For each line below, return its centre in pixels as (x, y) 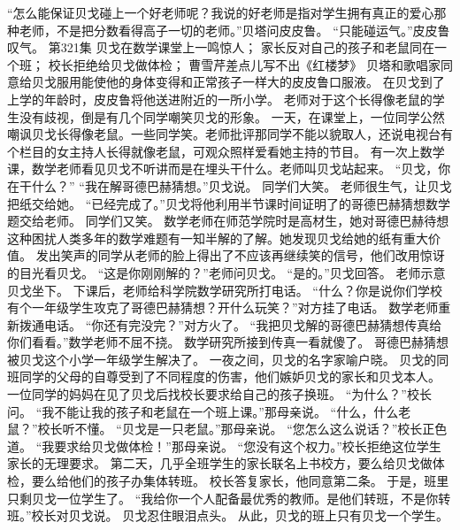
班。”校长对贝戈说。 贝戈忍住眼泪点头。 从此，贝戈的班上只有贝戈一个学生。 (228, 515)
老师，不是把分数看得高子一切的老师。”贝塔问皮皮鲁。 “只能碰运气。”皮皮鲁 (234, 30)
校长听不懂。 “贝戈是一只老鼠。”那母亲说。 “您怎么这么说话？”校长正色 (242, 429)
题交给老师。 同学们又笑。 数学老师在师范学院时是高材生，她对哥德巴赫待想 (228, 221)
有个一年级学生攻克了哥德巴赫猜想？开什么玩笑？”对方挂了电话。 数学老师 (223, 307)
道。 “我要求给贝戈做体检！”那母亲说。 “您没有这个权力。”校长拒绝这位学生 (224, 446)
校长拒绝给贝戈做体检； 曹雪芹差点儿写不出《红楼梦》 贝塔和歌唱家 (244, 64)
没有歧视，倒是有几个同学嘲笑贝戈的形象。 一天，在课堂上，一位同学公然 (232, 116)
